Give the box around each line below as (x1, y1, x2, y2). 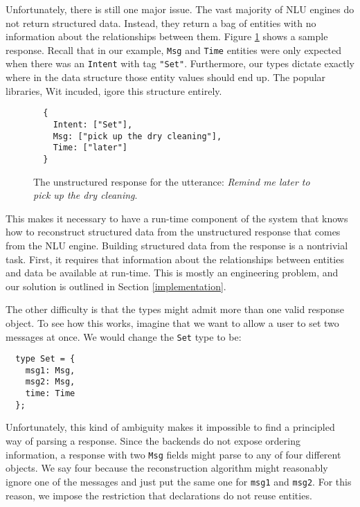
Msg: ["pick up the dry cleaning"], (53, 131, 222, 141)
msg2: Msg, (25, 377, 75, 387)
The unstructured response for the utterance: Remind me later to (33, 174, 310, 188)
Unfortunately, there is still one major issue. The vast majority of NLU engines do (6, 2, 354, 16)
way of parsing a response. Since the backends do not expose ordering (6, 434, 300, 448)
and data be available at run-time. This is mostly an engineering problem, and (6, 265, 339, 280)
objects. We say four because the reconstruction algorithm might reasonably (6, 461, 328, 475)
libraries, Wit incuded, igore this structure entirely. (6, 83, 222, 98)
